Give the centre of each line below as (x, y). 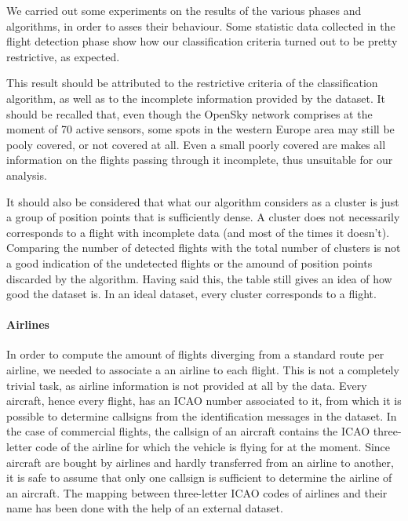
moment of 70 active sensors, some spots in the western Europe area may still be (200, 129)
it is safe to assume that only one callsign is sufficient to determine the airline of (199, 477)
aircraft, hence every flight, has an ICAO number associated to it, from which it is (204, 401)
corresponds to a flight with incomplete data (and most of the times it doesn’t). (198, 232)
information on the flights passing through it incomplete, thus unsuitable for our (200, 160)
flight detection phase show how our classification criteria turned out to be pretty (202, 41)
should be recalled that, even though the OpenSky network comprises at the (189, 113)
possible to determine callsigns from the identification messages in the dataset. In (202, 415)
